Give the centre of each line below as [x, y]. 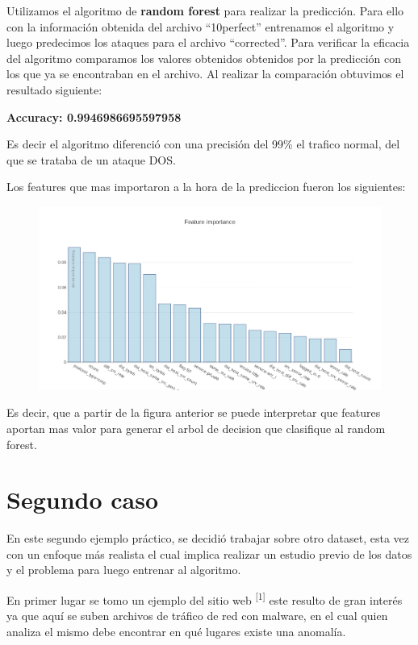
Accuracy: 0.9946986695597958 [94, 117]
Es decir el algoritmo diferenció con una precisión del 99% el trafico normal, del [203, 144]
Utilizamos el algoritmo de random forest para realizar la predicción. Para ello [205, 10]
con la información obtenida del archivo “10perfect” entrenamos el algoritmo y [201, 26]
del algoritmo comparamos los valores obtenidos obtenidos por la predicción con [204, 58]
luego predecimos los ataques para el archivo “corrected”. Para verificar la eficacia [208, 42]
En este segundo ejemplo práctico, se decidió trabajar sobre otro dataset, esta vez [208, 538]
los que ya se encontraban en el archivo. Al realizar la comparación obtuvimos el [205, 74]
